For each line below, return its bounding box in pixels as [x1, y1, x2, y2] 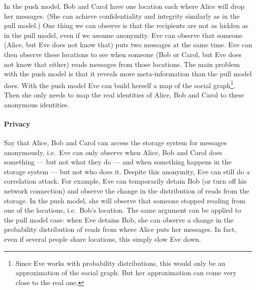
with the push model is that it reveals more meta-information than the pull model [4, 68, 252, 79]
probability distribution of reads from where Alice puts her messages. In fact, [4, 224, 237, 234]
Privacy [4, 118, 31, 129]
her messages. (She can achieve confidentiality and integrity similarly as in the [4, 10, 240, 21]
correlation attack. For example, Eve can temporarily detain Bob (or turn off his [4, 176, 247, 186]
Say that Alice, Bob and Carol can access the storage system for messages [4, 137, 227, 147]
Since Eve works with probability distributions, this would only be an [15, 258, 225, 268]
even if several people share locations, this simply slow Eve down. [4, 233, 201, 244]
